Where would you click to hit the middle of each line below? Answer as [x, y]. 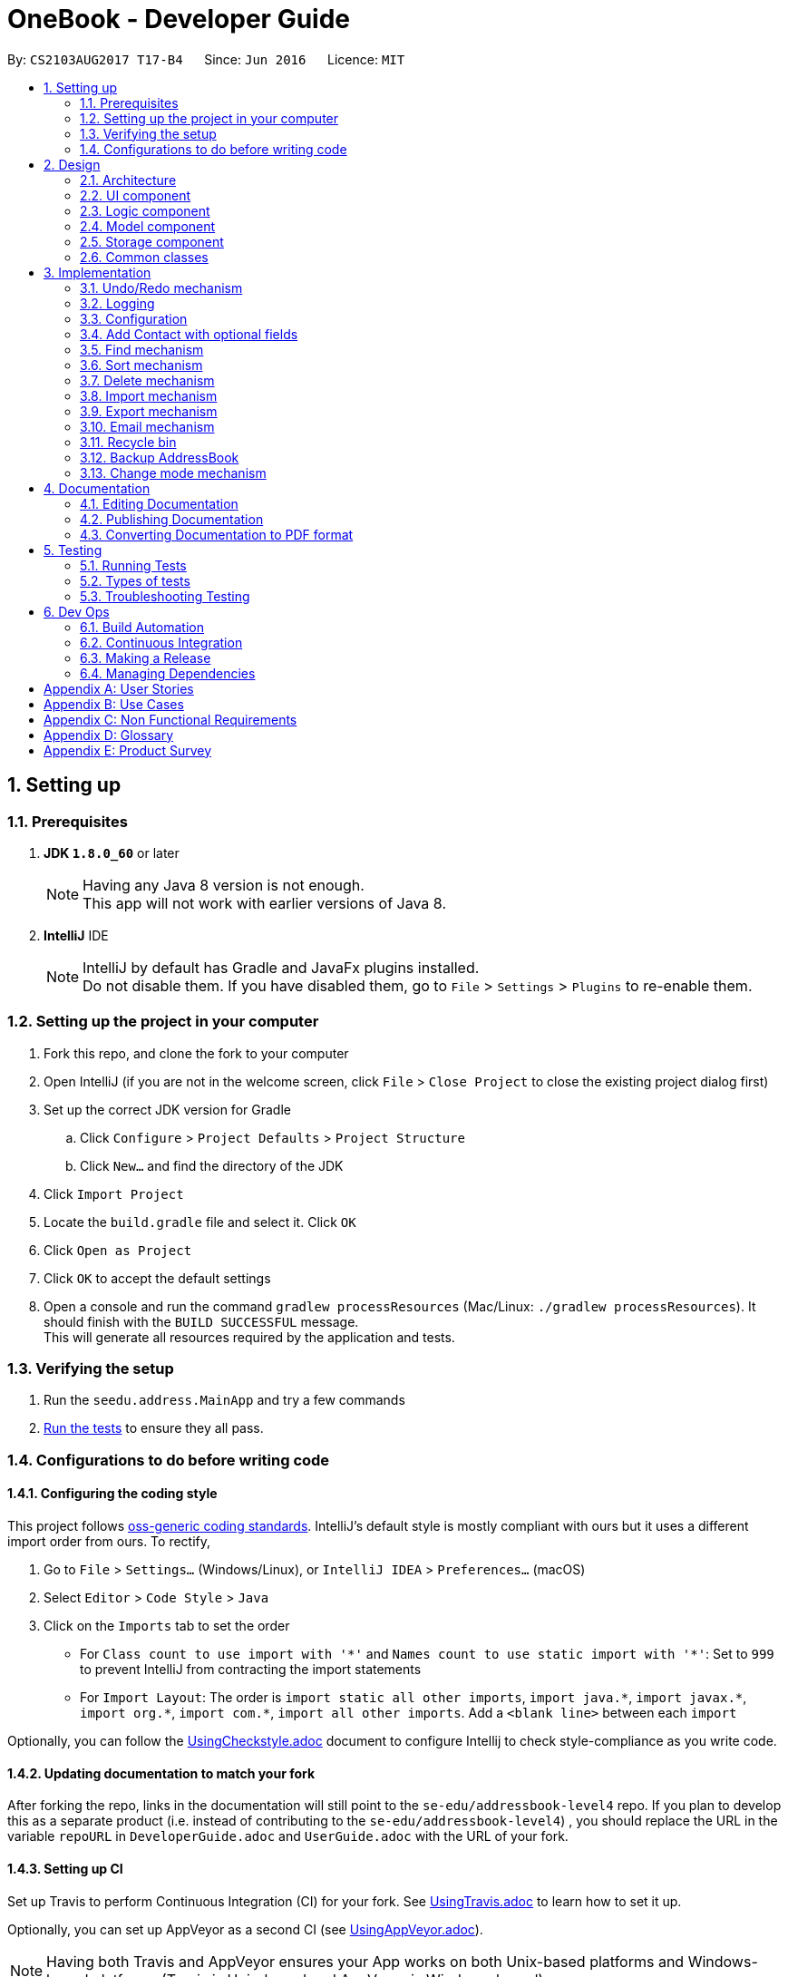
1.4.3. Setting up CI [65, 1868]
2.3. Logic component [145, 210]
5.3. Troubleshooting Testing [165, 596]
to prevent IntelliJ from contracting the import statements [251, 1670]
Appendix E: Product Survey [128, 750]
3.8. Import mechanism [149, 395]
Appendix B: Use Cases [114, 704]
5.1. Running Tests [133, 565]
